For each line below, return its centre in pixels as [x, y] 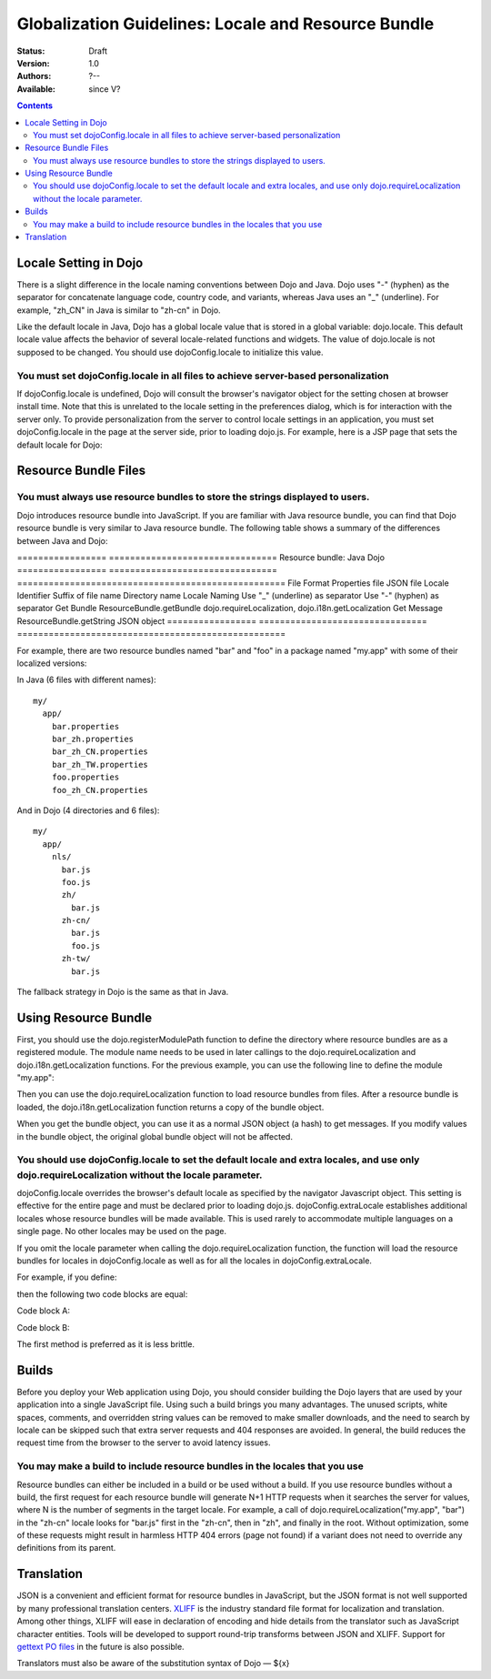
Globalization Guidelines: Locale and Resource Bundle [225, 24]
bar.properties [85, 726]
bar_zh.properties [93, 739]
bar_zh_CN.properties [100, 752]
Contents [35, 106]
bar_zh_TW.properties [100, 764]
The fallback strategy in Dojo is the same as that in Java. [123, 992]
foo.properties [85, 777]
